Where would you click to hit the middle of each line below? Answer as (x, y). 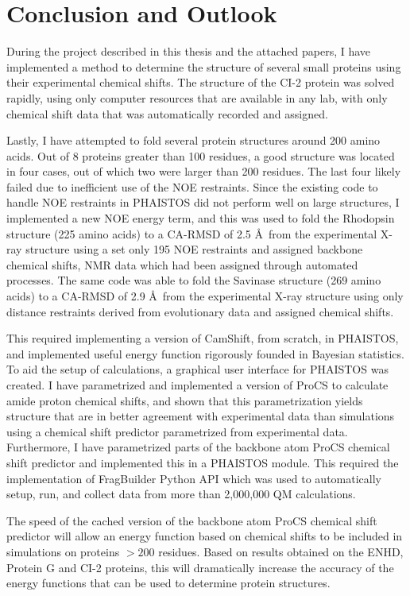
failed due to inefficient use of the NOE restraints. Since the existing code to (192, 186)
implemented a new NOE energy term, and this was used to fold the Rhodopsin (201, 218)
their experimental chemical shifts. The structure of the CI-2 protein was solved (201, 82)
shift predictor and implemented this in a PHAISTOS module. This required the (203, 462)
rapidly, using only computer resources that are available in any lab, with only (197, 97)
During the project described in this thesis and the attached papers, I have (189, 51)
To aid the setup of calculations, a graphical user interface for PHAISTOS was (197, 369)
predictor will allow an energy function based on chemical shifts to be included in (205, 536)
